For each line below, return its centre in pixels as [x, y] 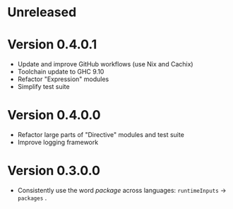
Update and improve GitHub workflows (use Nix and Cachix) [105, 64]
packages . [32, 198]
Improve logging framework [58, 143]
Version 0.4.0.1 [52, 45]
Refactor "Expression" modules [63, 79]
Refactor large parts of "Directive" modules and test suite [101, 135]
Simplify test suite [43, 87]
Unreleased [42, 12]
